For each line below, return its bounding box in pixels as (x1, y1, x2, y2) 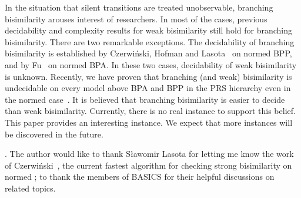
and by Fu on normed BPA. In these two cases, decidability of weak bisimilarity (5, 58, 297, 71)
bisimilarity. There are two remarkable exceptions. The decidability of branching (5, 35, 295, 48)
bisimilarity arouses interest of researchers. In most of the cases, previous (5, 12, 267, 25)
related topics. (5, 182, 56, 194)
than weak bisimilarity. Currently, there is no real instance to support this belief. (5, 105, 296, 117)
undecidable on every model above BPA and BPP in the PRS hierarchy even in (5, 82, 291, 94)
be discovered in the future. (5, 127, 103, 140)
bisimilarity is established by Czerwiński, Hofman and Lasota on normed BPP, (5, 47, 292, 59)
